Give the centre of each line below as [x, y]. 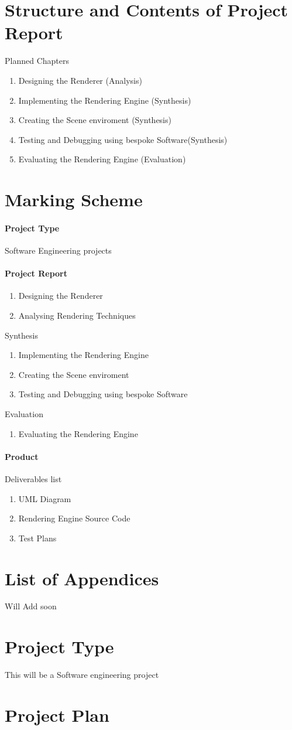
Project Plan [57, 714]
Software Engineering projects [58, 250]
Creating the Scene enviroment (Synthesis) [95, 120]
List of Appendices [82, 578]
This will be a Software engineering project [82, 675]
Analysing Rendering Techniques [77, 315]
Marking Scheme [74, 199]
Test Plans [37, 538]
